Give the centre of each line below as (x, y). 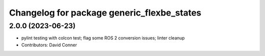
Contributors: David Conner (49, 45)
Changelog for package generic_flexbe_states (105, 13)
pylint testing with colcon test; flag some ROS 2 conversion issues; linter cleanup (103, 38)
